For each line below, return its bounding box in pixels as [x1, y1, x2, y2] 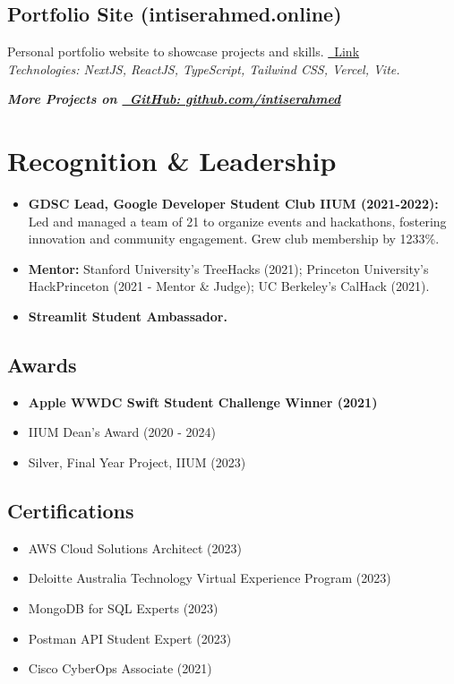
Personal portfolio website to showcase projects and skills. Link [7, 42, 360, 61]
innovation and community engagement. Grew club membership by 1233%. [28, 229, 440, 248]
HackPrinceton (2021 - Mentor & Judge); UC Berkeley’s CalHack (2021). [28, 277, 430, 295]
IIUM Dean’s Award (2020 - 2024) [28, 423, 216, 441]
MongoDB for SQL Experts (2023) [28, 599, 218, 618]
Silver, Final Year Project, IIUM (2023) [28, 453, 246, 472]
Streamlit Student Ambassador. [28, 307, 227, 326]
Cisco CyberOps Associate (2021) [28, 659, 212, 678]
